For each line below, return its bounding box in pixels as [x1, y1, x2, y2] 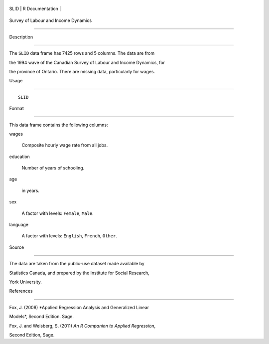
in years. [21, 187, 40, 193]
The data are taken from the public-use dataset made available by [9, 261, 144, 267]
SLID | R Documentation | [9, 5, 61, 11]
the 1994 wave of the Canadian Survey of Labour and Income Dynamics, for [9, 59, 165, 65]
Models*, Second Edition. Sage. [9, 314, 74, 320]
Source [9, 244, 24, 250]
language [9, 222, 28, 228]
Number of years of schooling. [21, 165, 85, 171]
